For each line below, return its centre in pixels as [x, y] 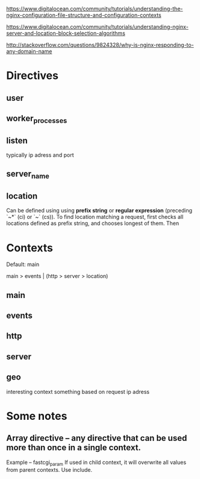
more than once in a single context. [74, 448]
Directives [33, 76]
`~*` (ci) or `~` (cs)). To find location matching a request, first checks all [95, 217]
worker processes [37, 119]
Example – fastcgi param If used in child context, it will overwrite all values [96, 463]
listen [17, 140]
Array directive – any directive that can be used [97, 438]
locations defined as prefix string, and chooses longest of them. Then [93, 223]
